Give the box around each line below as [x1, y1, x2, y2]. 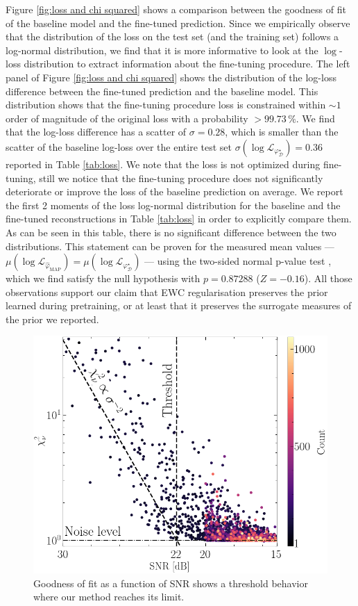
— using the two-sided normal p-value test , [144, 254, 332, 268]
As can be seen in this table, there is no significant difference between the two [6, 224, 336, 239]
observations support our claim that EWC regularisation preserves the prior [6, 284, 328, 299]
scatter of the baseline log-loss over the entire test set [6, 139, 232, 154]
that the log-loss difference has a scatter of [6, 124, 187, 139]
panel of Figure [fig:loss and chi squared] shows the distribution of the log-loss [6, 69, 336, 84]
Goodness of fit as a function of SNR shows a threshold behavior [33, 575, 308, 590]
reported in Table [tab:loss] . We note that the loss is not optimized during [6, 156, 321, 171]
